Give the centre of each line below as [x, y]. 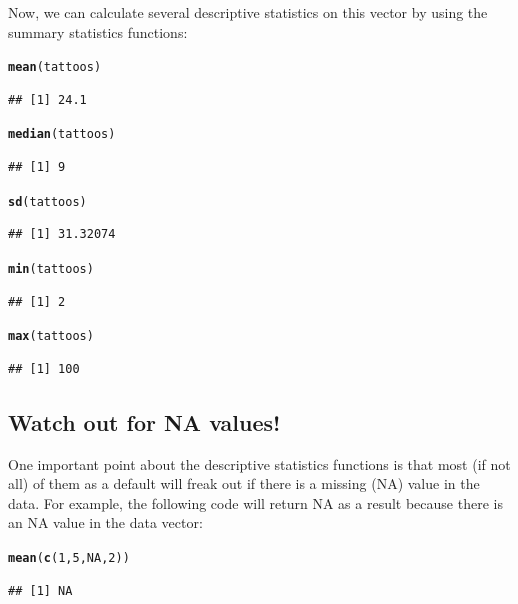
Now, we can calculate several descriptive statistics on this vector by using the [248, 12]
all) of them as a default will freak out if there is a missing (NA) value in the [244, 483]
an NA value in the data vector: [105, 522]
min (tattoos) [51, 268]
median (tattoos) [62, 134]
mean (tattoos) [55, 67]
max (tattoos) [51, 336]
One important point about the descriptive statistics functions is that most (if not [259, 463]
